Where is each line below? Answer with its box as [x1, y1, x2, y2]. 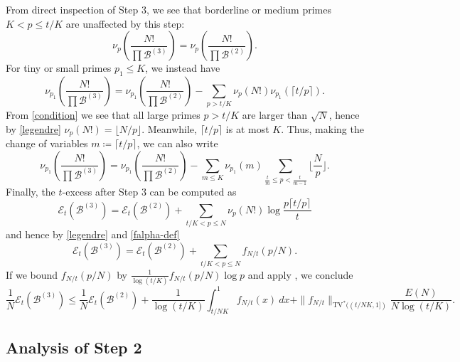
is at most [225, 121, 269, 136]
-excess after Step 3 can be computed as [62, 183, 237, 198]
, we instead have [145, 60, 220, 75]
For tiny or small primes [6, 60, 112, 75]
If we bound [6, 267, 58, 282]
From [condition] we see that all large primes [6, 107, 200, 122]
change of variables [6, 136, 88, 151]
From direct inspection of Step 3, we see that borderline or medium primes [6, 2, 331, 16]
